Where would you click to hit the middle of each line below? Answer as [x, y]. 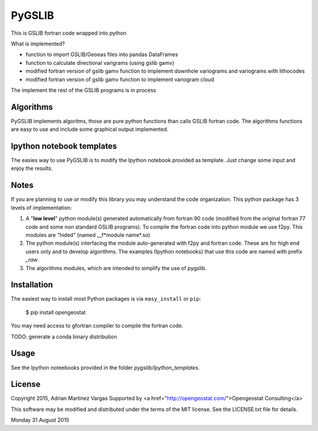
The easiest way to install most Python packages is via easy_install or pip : [106, 299]
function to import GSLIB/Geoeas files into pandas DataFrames [102, 55]
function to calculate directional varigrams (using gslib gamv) [100, 62]
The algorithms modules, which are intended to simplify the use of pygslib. [116, 268]
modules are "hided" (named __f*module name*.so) [88, 235]
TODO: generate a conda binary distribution [64, 337]
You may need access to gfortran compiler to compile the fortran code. [97, 326]
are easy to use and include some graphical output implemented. [90, 129]
